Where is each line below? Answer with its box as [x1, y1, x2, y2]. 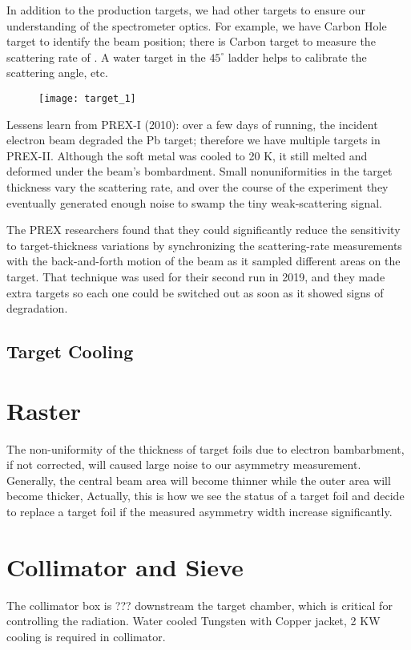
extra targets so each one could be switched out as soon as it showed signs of [6, 284, 384, 301]
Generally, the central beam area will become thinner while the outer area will [6, 471, 391, 488]
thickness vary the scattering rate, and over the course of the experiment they [6, 179, 389, 195]
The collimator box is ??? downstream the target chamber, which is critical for [6, 596, 393, 613]
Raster [6, 394, 82, 426]
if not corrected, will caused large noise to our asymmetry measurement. [6, 456, 361, 473]
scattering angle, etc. [6, 64, 108, 81]
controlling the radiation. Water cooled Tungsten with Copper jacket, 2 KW [6, 612, 381, 629]
